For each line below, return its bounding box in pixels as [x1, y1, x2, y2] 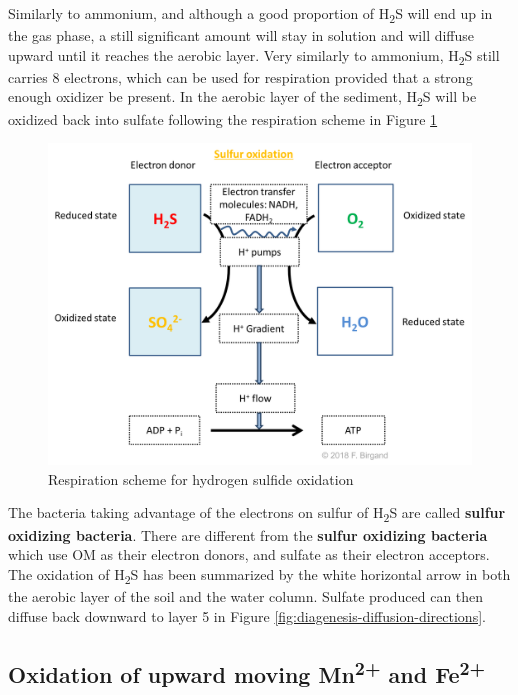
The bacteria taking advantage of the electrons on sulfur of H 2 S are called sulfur [8, 502, 506, 526]
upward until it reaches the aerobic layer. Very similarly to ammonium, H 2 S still [8, 44, 500, 68]
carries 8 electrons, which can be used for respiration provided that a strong [8, 66, 473, 87]
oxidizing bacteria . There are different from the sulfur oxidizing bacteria [8, 524, 488, 545]
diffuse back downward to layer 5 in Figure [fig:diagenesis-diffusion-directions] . [8, 605, 486, 626]
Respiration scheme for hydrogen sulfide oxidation [48, 468, 354, 489]
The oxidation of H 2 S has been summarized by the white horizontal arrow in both [8, 563, 511, 587]
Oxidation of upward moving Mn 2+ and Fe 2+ [8, 654, 486, 689]
